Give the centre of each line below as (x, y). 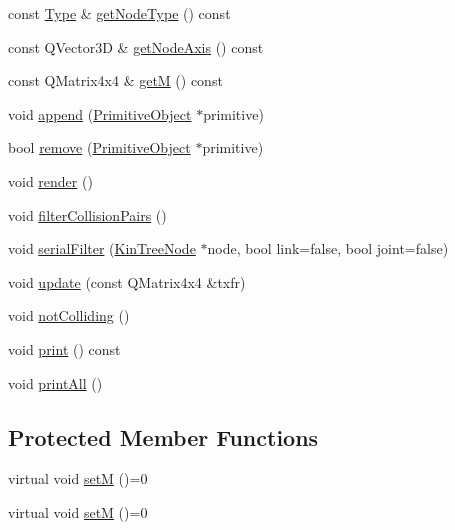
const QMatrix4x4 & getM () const (115, 80)
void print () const (64, 348)
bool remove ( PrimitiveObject (99, 147)
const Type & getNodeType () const (119, 13)
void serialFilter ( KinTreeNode (102, 248)
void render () (50, 180)
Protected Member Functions (163, 436)
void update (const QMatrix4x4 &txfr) (127, 281)
